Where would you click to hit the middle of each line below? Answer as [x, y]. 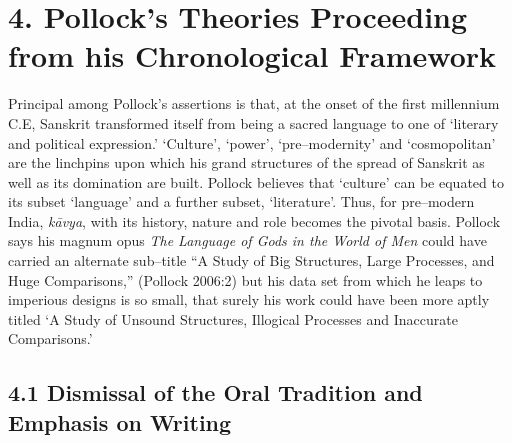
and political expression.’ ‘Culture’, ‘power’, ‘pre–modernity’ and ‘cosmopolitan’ [252, 142]
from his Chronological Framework [252, 55]
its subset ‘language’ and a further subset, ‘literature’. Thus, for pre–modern [241, 201]
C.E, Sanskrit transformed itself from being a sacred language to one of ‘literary [253, 122]
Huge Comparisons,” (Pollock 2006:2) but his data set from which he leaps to [245, 279]
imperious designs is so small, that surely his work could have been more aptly [249, 299]
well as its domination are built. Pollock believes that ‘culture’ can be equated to [256, 181]
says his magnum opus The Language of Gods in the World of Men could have [247, 240]
